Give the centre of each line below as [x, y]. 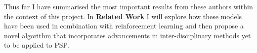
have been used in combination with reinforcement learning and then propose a [124, 26]
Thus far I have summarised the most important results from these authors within [128, 6]
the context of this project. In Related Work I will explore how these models [123, 16]
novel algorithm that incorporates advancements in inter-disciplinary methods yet [128, 35]
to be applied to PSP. [37, 45]
